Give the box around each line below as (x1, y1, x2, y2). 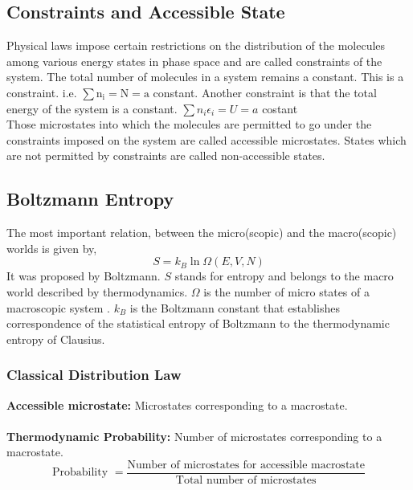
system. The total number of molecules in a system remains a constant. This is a (6, 68, 404, 85)
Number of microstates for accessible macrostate (127, 459, 365, 471)
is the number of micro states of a (203, 283, 370, 300)
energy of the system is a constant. (6, 100, 178, 116)
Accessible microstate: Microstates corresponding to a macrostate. (6, 396, 348, 413)
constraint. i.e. (6, 84, 77, 100)
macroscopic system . (6, 299, 110, 316)
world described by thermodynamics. (6, 283, 188, 300)
